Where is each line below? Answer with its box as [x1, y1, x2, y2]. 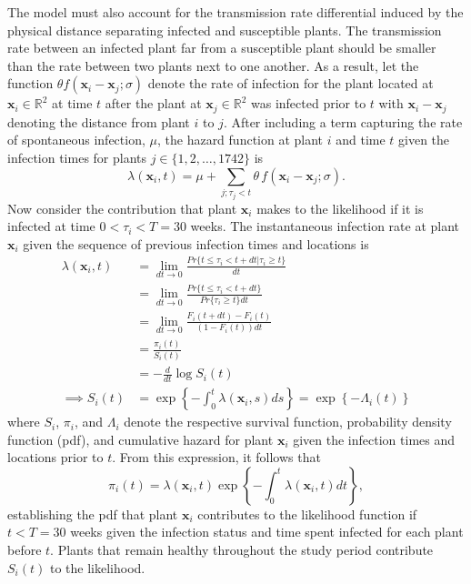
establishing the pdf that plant [7, 504, 178, 523]
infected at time [7, 216, 95, 236]
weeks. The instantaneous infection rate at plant [190, 216, 460, 236]
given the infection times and [293, 429, 456, 448]
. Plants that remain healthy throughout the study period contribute [50, 540, 434, 559]
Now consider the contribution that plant [7, 198, 237, 217]
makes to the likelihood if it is [256, 198, 424, 217]
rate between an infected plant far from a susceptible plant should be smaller [7, 38, 436, 57]
